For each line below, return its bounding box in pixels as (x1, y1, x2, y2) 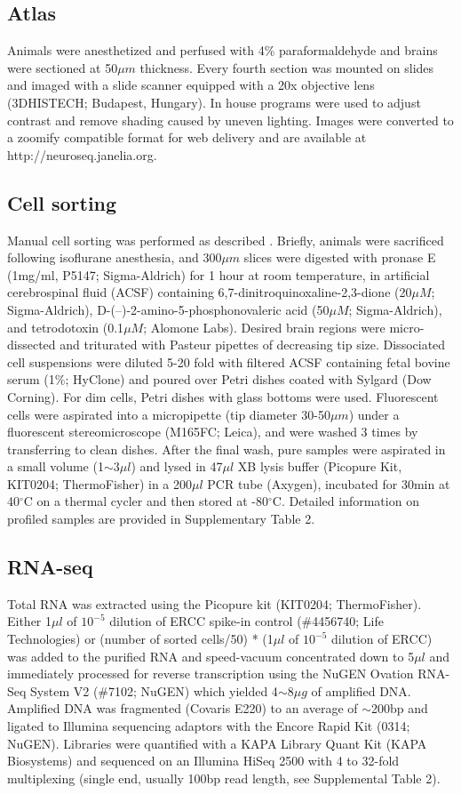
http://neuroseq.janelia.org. (7, 145, 157, 164)
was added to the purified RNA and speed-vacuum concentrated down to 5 (7, 646, 415, 665)
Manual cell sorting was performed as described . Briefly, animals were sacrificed (7, 230, 444, 249)
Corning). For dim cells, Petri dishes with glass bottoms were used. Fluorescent (7, 387, 439, 405)
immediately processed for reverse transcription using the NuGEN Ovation (7, 664, 414, 683)
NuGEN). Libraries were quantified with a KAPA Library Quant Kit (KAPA (7, 734, 427, 752)
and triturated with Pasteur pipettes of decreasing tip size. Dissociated (60, 335, 446, 354)
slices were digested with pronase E (243, 248, 436, 267)
